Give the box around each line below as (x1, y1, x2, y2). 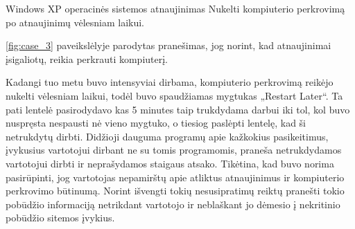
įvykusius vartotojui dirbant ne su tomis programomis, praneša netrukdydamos (6, 143, 342, 157)
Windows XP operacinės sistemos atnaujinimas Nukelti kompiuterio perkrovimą (6, 1, 345, 15)
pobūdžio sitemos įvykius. (6, 210, 115, 225)
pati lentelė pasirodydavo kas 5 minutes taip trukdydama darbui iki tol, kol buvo (6, 102, 350, 116)
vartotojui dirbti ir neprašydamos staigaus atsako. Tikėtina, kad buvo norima (6, 156, 334, 170)
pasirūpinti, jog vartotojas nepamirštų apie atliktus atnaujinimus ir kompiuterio (6, 170, 345, 184)
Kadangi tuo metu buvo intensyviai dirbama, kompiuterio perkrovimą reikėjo (6, 75, 334, 89)
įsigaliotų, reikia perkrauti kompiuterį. (6, 51, 168, 66)
